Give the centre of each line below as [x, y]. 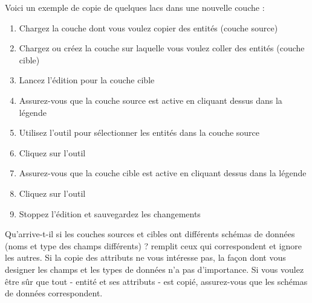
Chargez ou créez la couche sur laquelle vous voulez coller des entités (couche [162, 48]
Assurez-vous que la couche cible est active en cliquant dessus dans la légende [163, 173]
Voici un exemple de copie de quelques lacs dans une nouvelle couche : [135, 7]
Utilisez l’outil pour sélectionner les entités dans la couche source [139, 132]
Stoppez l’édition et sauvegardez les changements [110, 213]
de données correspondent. [54, 293]
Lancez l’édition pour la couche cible [87, 80]
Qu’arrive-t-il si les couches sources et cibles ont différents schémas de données [150, 234]
